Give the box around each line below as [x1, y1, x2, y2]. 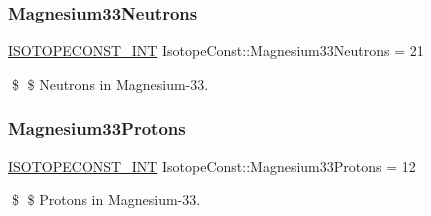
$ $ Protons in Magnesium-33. [11, 189, 201, 210]
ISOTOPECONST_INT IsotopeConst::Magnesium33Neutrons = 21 [8, 40, 424, 61]
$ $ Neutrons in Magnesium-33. [11, 73, 209, 94]
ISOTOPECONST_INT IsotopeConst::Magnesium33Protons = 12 [8, 155, 416, 176]
